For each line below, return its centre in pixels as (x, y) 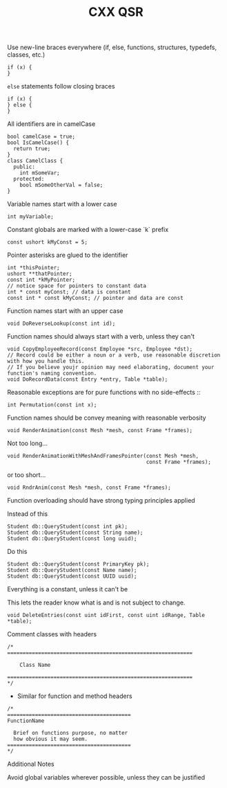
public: (24, 167)
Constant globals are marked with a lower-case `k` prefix (88, 230)
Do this (17, 552)
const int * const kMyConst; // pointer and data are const (96, 298)
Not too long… (28, 443)
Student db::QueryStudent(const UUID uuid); (72, 576)
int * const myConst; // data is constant (69, 292)
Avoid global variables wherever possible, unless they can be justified (106, 778)
